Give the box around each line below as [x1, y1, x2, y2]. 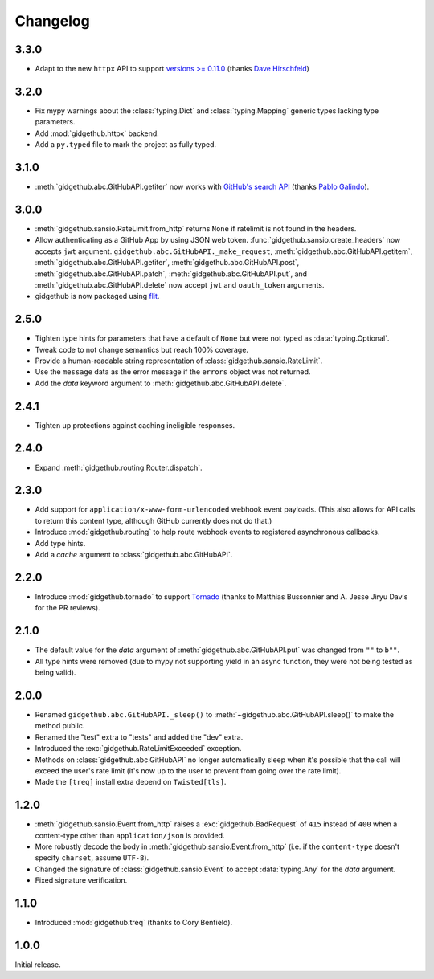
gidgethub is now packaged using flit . [35, 292, 160, 301]
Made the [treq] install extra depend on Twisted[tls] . [35, 777, 227, 787]
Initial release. [14, 960, 61, 969]
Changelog [14, 12, 90, 30]
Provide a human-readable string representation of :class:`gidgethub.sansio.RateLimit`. [35, 356, 323, 365]
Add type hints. [35, 538, 86, 548]
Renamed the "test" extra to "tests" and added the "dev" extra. [35, 732, 244, 742]
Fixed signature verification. [35, 875, 128, 885]
